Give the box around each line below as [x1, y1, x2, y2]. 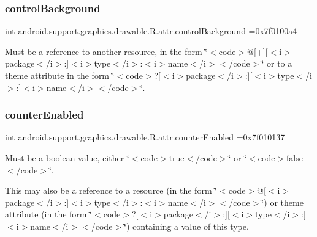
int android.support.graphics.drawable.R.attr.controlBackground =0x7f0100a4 [5, 24, 297, 37]
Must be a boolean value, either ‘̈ [5, 151, 129, 164]
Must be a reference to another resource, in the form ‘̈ [5, 45, 208, 57]
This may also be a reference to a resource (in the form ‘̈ [5, 184, 218, 197]
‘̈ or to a [261, 57, 292, 70]
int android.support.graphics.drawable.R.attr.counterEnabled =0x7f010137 [5, 131, 285, 144]
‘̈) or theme [261, 195, 304, 208]
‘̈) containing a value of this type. [124, 219, 249, 232]
